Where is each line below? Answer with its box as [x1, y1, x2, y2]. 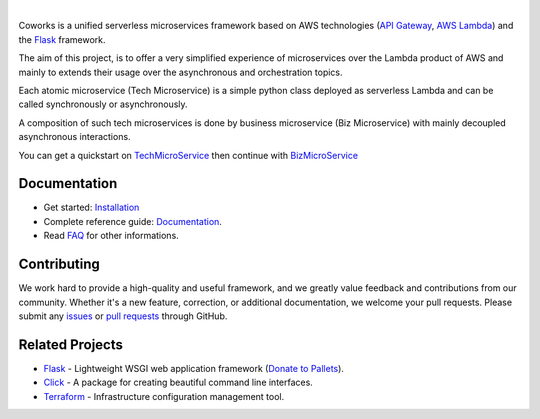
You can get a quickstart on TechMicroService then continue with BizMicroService [18, 149, 359, 161]
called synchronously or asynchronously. [18, 98, 189, 110]
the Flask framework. [18, 33, 106, 45]
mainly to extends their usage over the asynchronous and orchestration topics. [18, 66, 344, 78]
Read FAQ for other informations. [43, 230, 179, 242]
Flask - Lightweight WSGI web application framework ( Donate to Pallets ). [43, 362, 345, 374]
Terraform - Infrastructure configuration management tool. [43, 390, 285, 402]
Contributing [18, 256, 100, 273]
